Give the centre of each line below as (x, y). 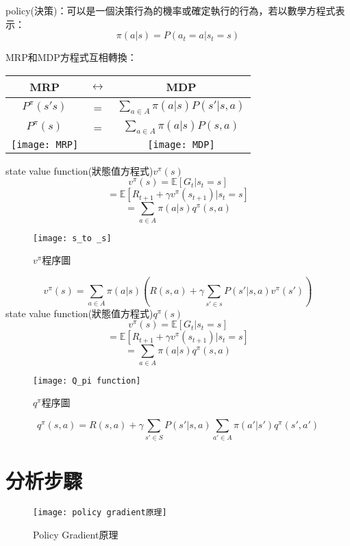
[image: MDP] (181, 144)
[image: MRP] (45, 144)
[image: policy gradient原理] (100, 513)
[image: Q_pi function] (87, 381)
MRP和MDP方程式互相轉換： (71, 57)
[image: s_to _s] (72, 238)
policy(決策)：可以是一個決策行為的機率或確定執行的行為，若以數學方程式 (171, 10)
